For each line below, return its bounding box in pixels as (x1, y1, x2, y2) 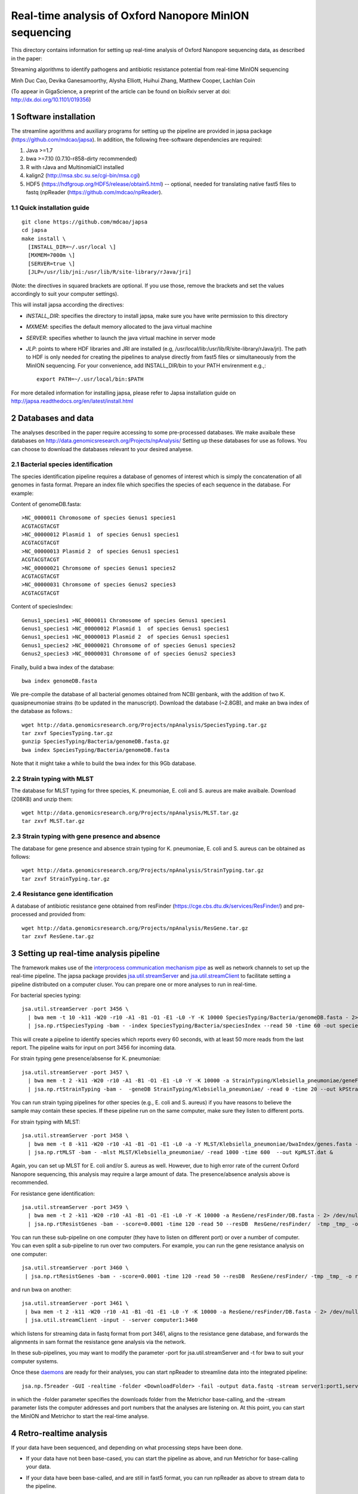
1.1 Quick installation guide (11, 203, 89, 212)
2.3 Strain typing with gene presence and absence (11, 832, 161, 841)
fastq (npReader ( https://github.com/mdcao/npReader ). (26, 188, 163, 195)
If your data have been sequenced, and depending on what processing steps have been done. (11, 1444, 243, 1451)
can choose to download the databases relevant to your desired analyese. (11, 445, 193, 452)
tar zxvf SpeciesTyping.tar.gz (21, 730, 113, 736)
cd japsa (21, 227, 47, 234)
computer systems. (11, 1357, 59, 1365)
